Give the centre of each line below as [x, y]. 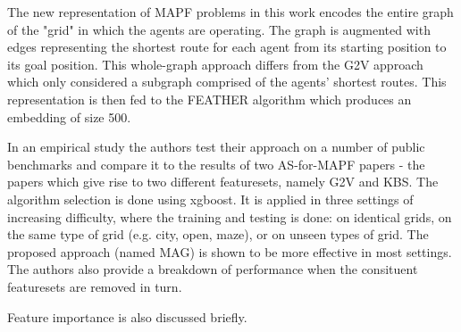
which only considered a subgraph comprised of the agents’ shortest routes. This [227, 82]
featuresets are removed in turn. [95, 286]
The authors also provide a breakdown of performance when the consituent [213, 269]
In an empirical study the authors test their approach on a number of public [216, 147]
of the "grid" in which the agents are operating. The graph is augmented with [219, 29]
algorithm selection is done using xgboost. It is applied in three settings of [210, 199]
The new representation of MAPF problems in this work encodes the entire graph [230, 12]
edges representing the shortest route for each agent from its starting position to [227, 47]
